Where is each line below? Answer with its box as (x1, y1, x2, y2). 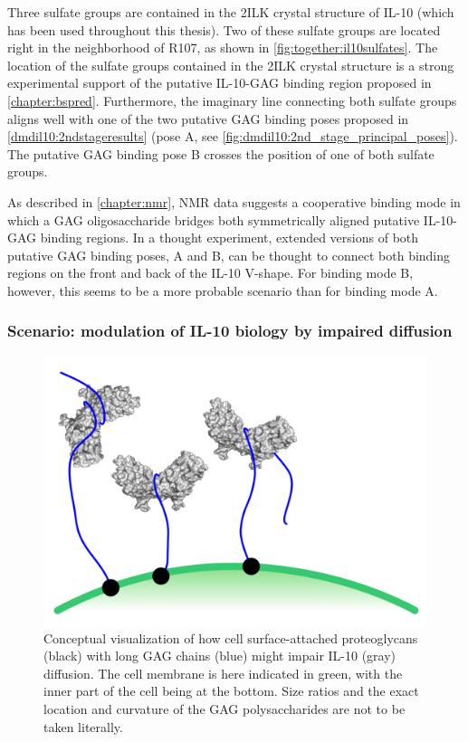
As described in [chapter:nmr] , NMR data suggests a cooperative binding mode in (7, 192, 461, 211)
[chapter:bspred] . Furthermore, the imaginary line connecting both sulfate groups (7, 90, 457, 109)
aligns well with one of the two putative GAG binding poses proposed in (7, 109, 409, 128)
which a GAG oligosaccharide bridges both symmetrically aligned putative (7, 210, 420, 229)
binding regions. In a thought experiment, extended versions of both (40, 228, 419, 247)
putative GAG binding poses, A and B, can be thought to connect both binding (7, 245, 451, 264)
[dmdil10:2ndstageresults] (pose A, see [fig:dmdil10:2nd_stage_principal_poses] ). (7, 127, 458, 146)
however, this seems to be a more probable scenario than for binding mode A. (7, 281, 438, 300)
